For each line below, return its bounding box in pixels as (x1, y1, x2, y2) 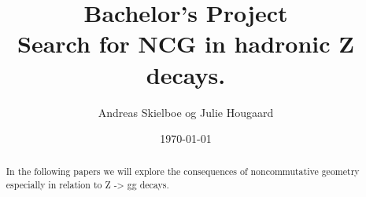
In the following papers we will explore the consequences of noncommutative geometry (6, 165, 360, 178)
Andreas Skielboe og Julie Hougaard (98, 104, 274, 120)
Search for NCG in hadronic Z (17, 27, 354, 60)
